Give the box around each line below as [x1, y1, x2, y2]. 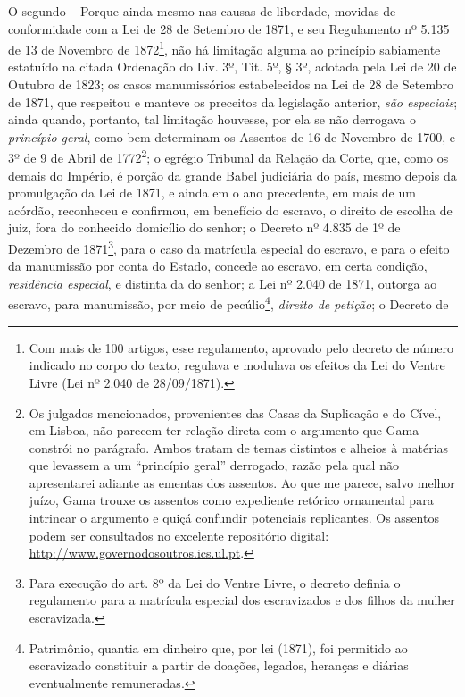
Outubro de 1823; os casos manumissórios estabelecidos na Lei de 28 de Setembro [8, 75, 454, 94]
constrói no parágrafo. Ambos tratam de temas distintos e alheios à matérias [29, 438, 449, 457]
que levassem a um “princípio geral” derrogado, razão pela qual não [29, 456, 399, 474]
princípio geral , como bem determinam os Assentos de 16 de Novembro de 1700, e [8, 127, 455, 146]
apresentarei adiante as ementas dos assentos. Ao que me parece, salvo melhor [29, 473, 455, 491]
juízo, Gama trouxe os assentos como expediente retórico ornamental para [29, 491, 434, 509]
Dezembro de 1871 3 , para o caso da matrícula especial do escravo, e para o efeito [8, 237, 450, 257]
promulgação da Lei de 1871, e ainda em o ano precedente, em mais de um [8, 183, 416, 202]
